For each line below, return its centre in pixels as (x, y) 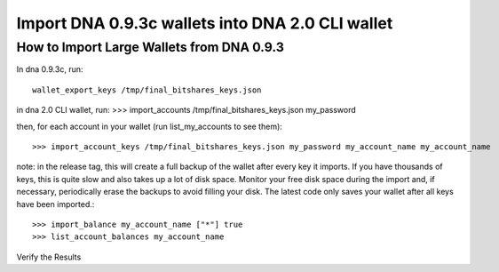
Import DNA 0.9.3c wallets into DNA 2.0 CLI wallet (205, 23)
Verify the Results (49, 257)
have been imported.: (55, 204)
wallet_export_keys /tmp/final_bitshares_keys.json (147, 90)
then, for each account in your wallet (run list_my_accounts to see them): (150, 126)
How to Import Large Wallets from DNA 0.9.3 (150, 47)
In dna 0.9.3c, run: (50, 69)
